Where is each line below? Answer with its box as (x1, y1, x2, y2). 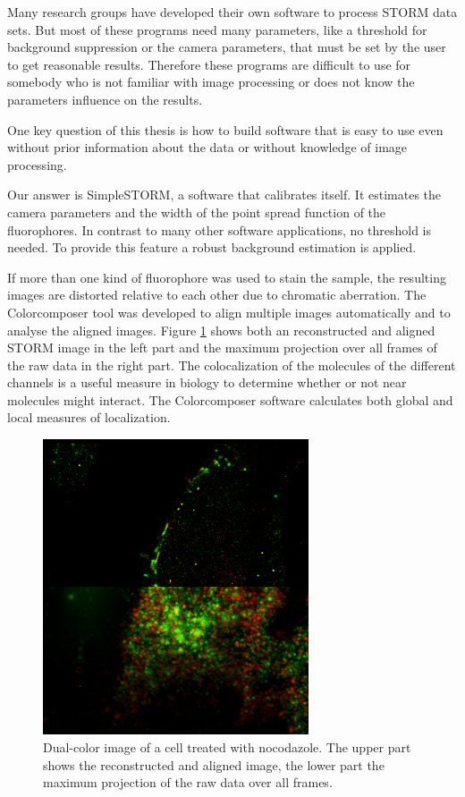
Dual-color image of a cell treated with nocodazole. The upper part (43, 738, 411, 757)
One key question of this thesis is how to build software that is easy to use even (7, 120, 444, 139)
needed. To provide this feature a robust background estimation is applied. (7, 238, 417, 257)
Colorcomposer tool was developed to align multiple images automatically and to (7, 302, 451, 321)
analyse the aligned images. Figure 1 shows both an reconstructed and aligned (7, 320, 435, 339)
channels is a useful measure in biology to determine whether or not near (7, 373, 407, 392)
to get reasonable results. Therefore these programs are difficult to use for (7, 55, 411, 73)
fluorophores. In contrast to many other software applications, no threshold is (7, 220, 431, 239)
